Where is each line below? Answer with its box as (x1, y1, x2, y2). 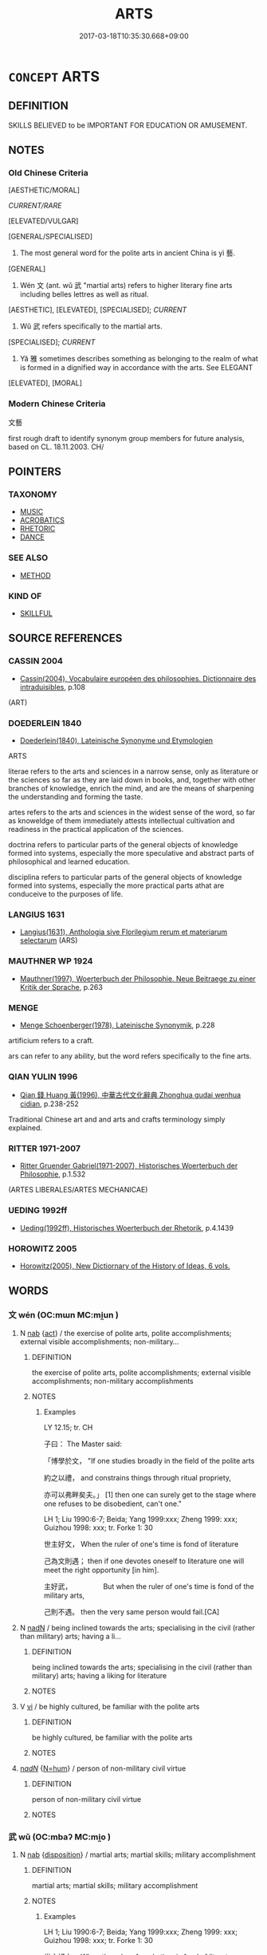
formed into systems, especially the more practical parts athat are (8, 881, 225, 890)
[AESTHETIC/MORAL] (8, 185, 80, 195)
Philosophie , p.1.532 (19, 1169, 86, 1179)
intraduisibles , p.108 (19, 682, 86, 692)
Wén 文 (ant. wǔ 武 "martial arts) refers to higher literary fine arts (19, 281, 233, 290)
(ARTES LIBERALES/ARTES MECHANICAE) (8, 1185, 148, 1195)
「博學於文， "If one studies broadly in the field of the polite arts (43, 1456, 255, 1465)
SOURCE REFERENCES (8, 632, 123, 645)
